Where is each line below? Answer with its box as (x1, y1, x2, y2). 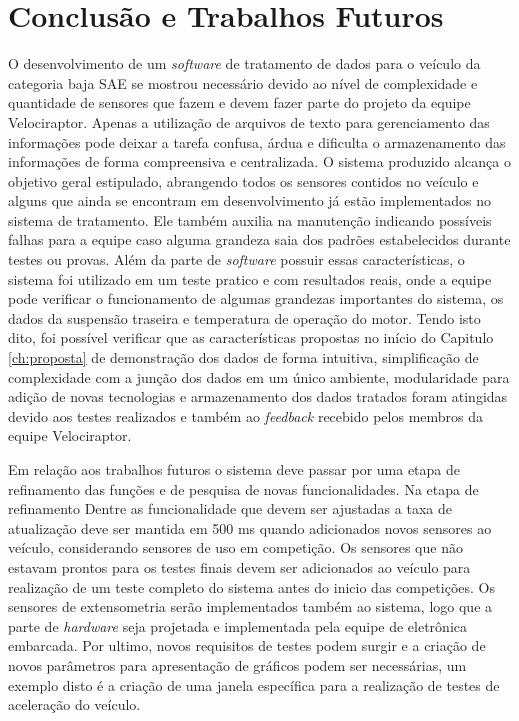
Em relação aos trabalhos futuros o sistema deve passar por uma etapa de (8, 459, 461, 479)
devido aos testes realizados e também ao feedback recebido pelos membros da (8, 405, 484, 426)
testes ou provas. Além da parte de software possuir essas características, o (8, 249, 465, 270)
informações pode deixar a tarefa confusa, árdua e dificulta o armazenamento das (8, 131, 506, 152)
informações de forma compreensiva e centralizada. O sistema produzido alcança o (8, 151, 511, 172)
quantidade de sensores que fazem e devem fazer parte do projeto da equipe (8, 92, 471, 113)
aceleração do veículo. (8, 694, 141, 715)
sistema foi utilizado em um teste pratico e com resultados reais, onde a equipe (8, 268, 492, 289)
